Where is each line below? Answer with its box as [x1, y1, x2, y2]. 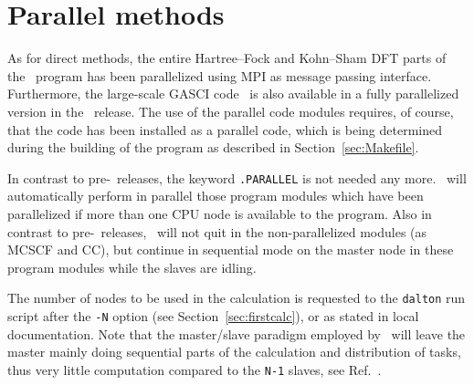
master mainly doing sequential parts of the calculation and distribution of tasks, [7, 342, 461, 361]
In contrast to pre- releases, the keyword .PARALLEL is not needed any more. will [7, 168, 467, 187]
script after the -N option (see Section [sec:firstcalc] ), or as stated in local [7, 306, 419, 325]
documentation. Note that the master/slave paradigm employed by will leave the [7, 324, 466, 343]
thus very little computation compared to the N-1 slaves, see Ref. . [7, 359, 382, 379]
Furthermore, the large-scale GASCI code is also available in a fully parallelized [7, 84, 459, 103]
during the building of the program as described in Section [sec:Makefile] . [7, 138, 419, 157]
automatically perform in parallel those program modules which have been [7, 186, 424, 205]
